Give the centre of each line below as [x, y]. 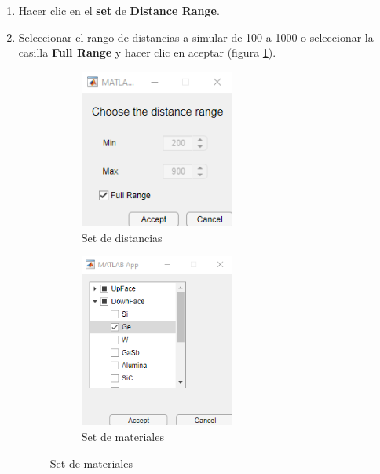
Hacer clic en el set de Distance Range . [119, 10]
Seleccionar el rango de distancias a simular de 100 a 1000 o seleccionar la [196, 37]
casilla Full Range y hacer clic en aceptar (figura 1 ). [147, 52]
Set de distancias [122, 237]
